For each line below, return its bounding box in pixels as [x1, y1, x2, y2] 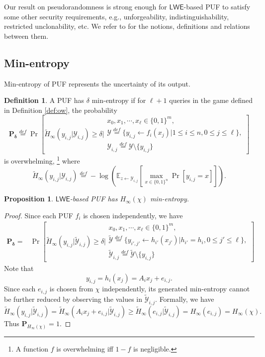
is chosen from [49, 283, 93, 294]
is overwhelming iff [56, 343, 113, 354]
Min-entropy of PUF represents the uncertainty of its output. [4, 78, 190, 89]
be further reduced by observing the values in [4, 294, 142, 304]
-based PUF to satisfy [183, 1, 251, 11]
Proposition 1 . [4, 193, 53, 204]
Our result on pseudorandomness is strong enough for [4, 1, 167, 11]
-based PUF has [70, 193, 118, 204]
